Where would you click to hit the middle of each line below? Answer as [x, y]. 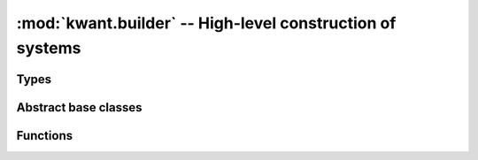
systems [49, 48]
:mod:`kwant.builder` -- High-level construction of [206, 23]
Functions [45, 136]
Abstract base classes [79, 107]
